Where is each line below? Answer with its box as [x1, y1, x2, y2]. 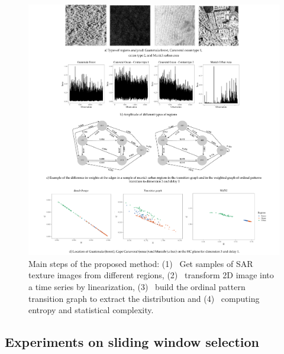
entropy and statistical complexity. [28, 304, 154, 316]
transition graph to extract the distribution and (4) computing [28, 292, 260, 304]
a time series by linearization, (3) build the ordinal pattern [28, 280, 246, 292]
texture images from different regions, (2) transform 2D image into [28, 269, 274, 281]
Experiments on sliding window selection [5, 333, 260, 351]
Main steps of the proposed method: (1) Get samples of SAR [28, 257, 253, 269]
